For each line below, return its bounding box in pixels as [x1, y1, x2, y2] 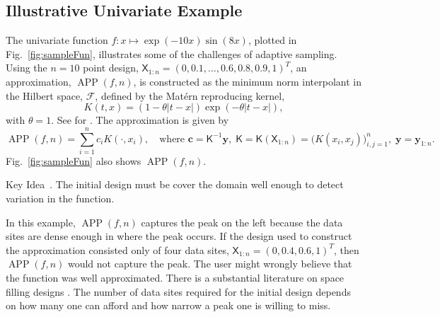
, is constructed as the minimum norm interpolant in [133, 74, 361, 88]
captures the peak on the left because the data [141, 214, 343, 229]
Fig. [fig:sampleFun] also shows [6, 153, 141, 168]
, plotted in [248, 33, 297, 47]
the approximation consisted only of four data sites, [6, 242, 229, 257]
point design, [83, 60, 139, 75]
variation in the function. [6, 191, 115, 206]
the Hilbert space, [6, 88, 83, 103]
